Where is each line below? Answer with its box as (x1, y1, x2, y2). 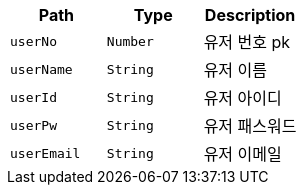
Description (204, 5, 296, 25)
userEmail (10, 145, 81, 161)
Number (106, 33, 154, 49)
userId (10, 89, 57, 105)
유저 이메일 (203, 144, 282, 164)
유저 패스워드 (203, 116, 297, 136)
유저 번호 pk (203, 32, 291, 52)
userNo (10, 33, 57, 49)
